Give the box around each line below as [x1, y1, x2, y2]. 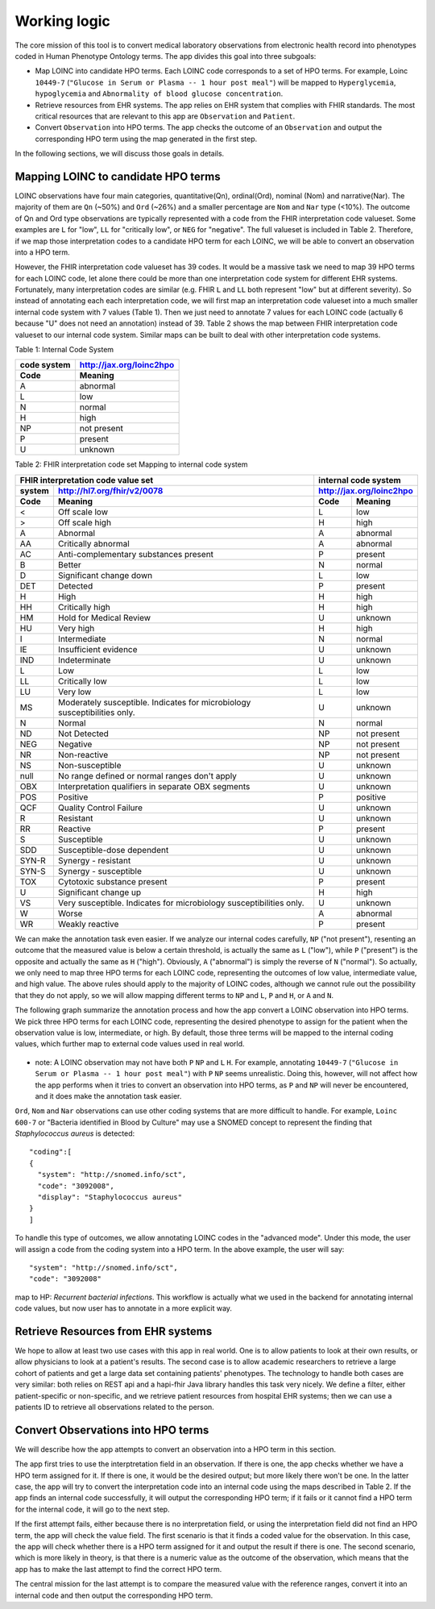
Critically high [57, 601, 110, 613]
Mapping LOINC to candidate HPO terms [14, 169, 221, 183]
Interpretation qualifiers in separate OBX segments [57, 780, 251, 792]
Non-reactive [57, 749, 109, 760]
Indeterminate [57, 654, 111, 665]
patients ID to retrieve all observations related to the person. [14, 1403, 215, 1412]
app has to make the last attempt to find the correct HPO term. [14, 1564, 222, 1574]
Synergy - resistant [57, 854, 131, 866]
